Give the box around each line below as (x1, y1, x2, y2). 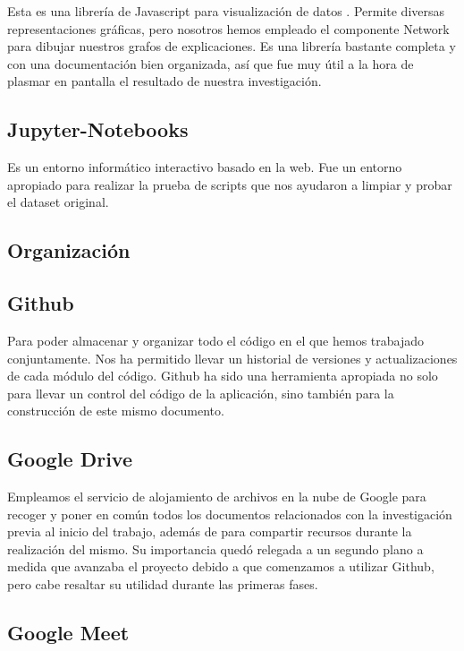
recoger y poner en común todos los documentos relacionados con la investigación (7, 504, 452, 523)
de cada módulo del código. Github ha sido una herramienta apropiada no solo (7, 366, 438, 385)
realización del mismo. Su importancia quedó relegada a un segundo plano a (7, 539, 424, 558)
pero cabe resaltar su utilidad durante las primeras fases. (7, 575, 318, 594)
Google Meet (7, 619, 130, 647)
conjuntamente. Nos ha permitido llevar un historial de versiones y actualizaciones (7, 348, 458, 367)
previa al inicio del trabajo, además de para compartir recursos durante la (7, 522, 412, 541)
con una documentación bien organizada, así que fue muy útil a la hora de (7, 54, 414, 73)
